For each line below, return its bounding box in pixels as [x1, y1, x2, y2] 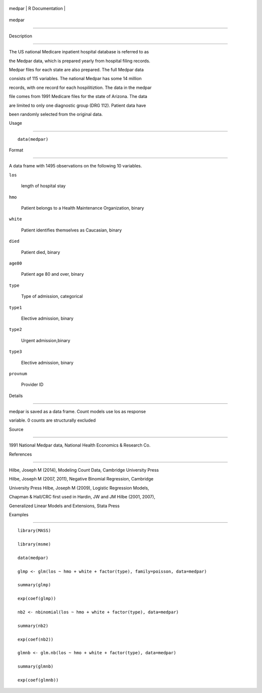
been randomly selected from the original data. [9, 111, 103, 117]
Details [9, 393, 23, 398]
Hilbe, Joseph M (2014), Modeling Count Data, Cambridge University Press [9, 467, 159, 473]
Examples [9, 511, 29, 517]
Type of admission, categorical [21, 294, 83, 299]
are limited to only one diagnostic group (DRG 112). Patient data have [9, 102, 147, 108]
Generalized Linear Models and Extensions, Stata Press [9, 503, 120, 509]
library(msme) [17, 542, 51, 547]
